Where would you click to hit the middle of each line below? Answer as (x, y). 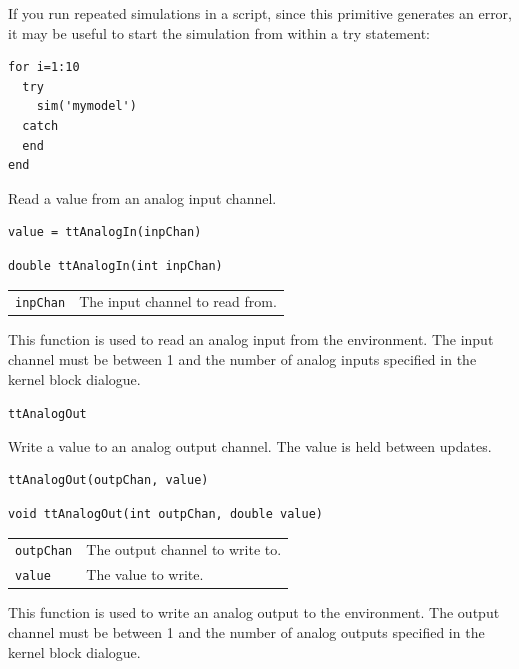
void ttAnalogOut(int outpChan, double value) (165, 514)
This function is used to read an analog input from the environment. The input (251, 339)
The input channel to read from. (178, 301)
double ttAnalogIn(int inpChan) (115, 265)
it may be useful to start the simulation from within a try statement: (219, 32)
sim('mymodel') (86, 106)
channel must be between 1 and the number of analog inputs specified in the (242, 359)
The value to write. (145, 574)
